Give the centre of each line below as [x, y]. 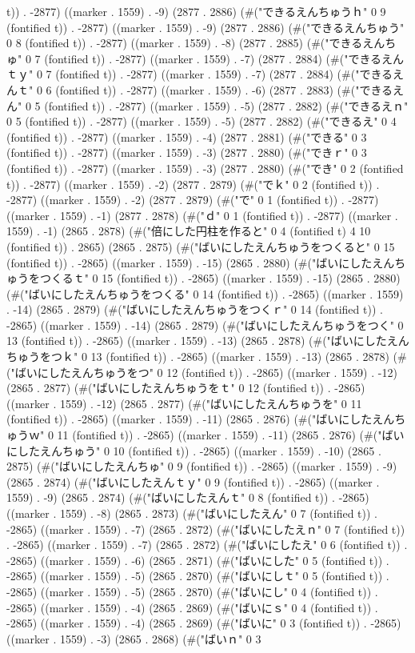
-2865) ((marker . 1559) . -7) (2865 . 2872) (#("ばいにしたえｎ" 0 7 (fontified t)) [206, 529]
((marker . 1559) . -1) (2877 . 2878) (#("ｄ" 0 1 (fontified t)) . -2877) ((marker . [202, 215]
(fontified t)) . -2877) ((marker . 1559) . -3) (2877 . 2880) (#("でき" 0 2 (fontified [205, 168]
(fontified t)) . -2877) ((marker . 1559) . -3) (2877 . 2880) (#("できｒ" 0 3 [187, 152]
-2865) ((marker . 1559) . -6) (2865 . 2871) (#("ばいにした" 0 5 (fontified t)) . [198, 560]
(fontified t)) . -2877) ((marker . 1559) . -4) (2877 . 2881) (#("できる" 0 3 [187, 136]
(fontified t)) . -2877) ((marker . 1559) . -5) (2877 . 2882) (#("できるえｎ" [226, 105]
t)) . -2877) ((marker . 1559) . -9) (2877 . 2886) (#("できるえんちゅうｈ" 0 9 [196, 11]
